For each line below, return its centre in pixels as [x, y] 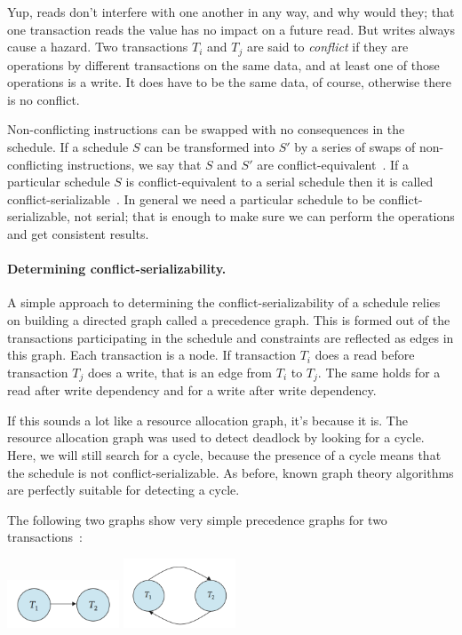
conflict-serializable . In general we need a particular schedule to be [191, 198]
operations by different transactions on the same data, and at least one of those [223, 64]
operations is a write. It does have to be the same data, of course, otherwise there [229, 82]
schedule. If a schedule [68, 147]
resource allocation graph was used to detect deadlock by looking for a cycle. [216, 437]
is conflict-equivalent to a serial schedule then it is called [279, 182]
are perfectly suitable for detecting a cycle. [123, 490]
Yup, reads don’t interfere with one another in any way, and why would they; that [231, 12]
